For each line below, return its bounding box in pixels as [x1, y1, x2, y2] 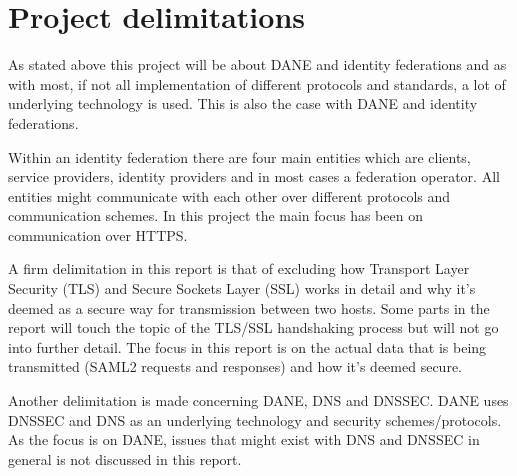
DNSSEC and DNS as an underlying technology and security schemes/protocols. [8, 409, 502, 430]
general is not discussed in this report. [8, 448, 242, 469]
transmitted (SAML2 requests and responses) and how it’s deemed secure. [8, 356, 462, 377]
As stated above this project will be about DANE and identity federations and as [8, 54, 507, 75]
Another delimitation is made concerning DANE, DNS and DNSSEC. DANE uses [8, 390, 509, 411]
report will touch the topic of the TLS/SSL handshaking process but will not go [8, 317, 499, 338]
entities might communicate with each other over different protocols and [8, 185, 451, 206]
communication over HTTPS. [8, 224, 188, 245]
